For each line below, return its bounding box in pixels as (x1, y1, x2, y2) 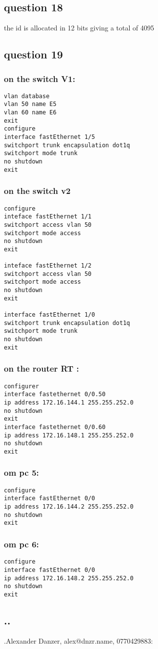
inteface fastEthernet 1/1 (4, 213, 91, 220)
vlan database (4, 92, 50, 100)
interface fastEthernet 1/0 (4, 311, 95, 319)
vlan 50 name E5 (4, 101, 57, 108)
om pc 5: (4, 466, 39, 479)
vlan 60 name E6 (4, 109, 57, 116)
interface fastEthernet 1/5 (4, 134, 95, 141)
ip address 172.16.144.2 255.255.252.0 (4, 503, 134, 511)
